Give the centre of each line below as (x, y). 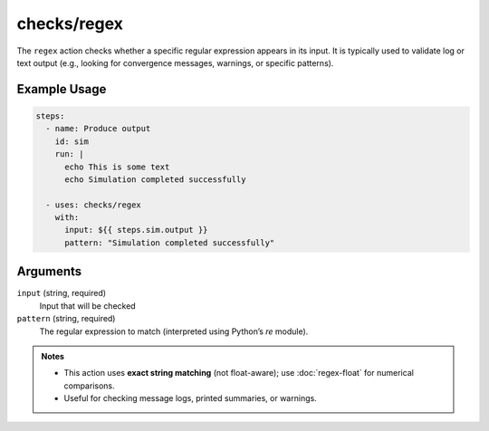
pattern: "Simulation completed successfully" (170, 243)
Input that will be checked (87, 306)
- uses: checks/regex (94, 205)
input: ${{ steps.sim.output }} (136, 230)
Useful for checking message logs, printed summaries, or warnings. (190, 398)
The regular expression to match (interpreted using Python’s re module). (174, 331)
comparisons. (89, 386)
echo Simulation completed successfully (155, 179)
